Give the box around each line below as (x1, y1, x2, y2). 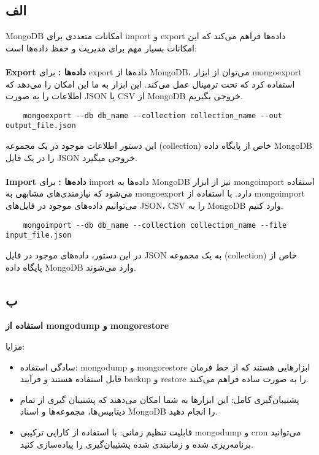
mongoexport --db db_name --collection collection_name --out (23, 111, 283, 120)
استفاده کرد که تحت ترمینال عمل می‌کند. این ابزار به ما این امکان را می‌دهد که (6, 77, 295, 90)
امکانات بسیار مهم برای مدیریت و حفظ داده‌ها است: (6, 41, 197, 54)
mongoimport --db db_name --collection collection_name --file (23, 220, 287, 230)
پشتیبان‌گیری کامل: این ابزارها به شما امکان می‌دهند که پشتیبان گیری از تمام (20, 393, 299, 405)
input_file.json (6, 231, 72, 240)
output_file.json (6, 121, 76, 130)
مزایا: (6, 339, 25, 352)
